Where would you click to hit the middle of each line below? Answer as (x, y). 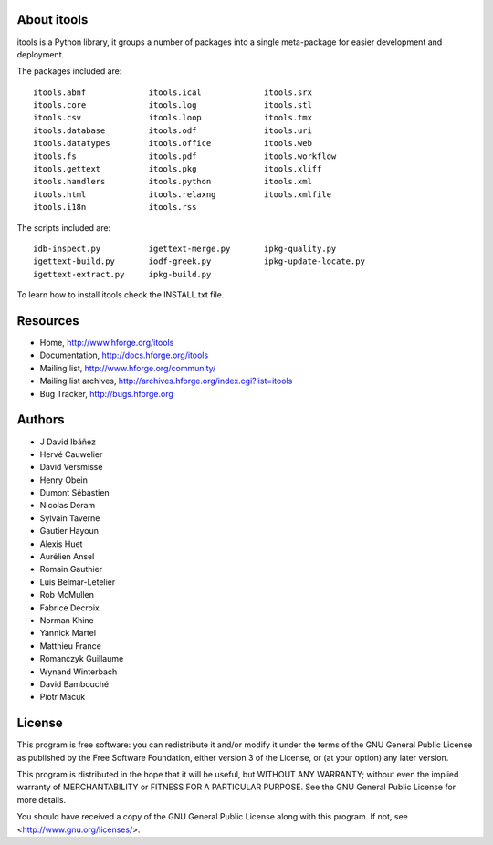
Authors (41, 420)
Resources (48, 321)
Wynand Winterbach (79, 672)
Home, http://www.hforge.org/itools (107, 343)
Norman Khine (67, 620)
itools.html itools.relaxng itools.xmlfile (183, 194)
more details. (42, 799)
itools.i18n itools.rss (115, 207)
